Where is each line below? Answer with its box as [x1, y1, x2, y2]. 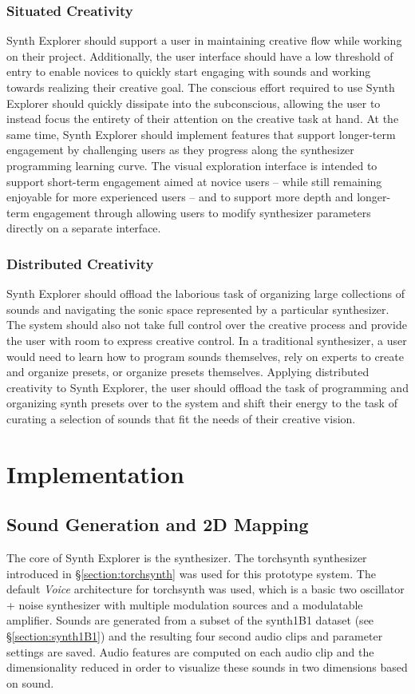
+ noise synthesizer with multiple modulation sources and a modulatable [6, 596, 363, 613]
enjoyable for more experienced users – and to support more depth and [6, 188, 354, 205]
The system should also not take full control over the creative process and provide [6, 316, 407, 333]
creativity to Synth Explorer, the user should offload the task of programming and [6, 379, 409, 395]
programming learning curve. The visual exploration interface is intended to [6, 157, 377, 173]
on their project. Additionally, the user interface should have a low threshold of [6, 47, 393, 64]
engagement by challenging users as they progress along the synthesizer [6, 141, 354, 158]
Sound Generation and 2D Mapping [6, 512, 309, 537]
